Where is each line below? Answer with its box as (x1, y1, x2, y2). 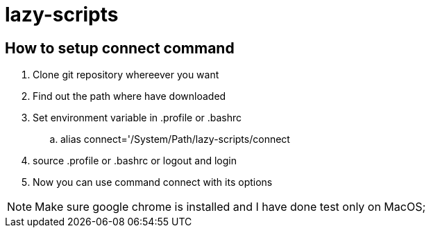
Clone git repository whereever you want (33, 69, 219, 81)
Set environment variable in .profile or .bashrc (33, 112, 242, 124)
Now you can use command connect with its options (33, 176, 273, 189)
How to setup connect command (5, 39, 235, 57)
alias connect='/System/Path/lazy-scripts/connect (60, 133, 290, 146)
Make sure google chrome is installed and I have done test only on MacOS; (35, 200, 426, 214)
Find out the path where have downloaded (33, 90, 226, 103)
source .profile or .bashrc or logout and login (33, 155, 237, 167)
